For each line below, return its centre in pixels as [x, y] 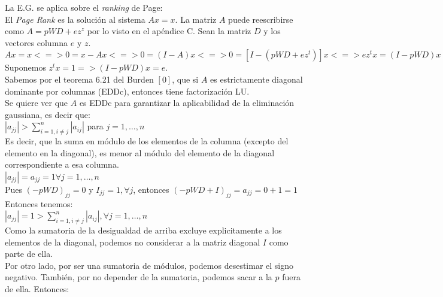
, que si [185, 79]
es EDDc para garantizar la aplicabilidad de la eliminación [187, 103]
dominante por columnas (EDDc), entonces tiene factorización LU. [127, 91]
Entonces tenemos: [39, 203]
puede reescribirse [261, 19]
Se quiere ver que [37, 103]
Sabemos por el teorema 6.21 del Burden [79, 79]
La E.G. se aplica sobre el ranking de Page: [84, 7]
